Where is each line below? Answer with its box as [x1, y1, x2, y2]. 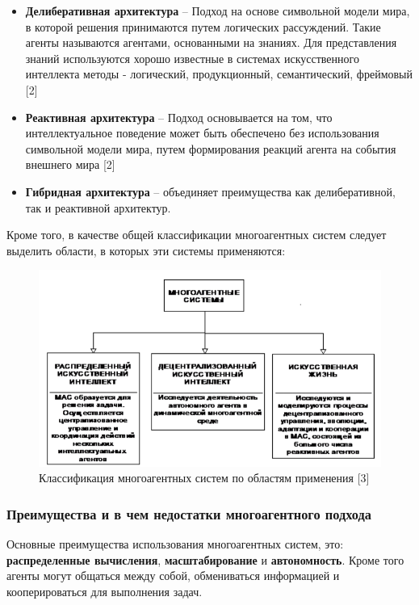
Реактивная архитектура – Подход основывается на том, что [25, 108, 333, 125]
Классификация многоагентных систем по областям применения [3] [39, 469, 370, 486]
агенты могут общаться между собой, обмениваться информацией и [6, 567, 340, 584]
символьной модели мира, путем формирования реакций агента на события [25, 140, 396, 157]
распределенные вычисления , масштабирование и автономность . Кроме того [6, 551, 404, 568]
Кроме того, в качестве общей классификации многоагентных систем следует [6, 226, 387, 243]
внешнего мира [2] [25, 156, 115, 173]
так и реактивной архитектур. [25, 199, 171, 216]
